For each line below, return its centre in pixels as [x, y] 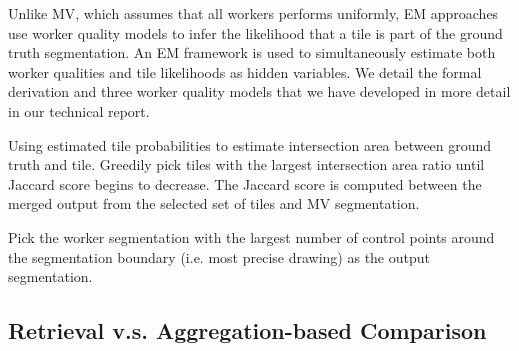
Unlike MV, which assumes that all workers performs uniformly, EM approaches [253, 13]
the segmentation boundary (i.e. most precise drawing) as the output [219, 256]
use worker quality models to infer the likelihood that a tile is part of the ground [255, 32]
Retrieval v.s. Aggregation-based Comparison [247, 330]
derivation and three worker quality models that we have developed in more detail [259, 91]
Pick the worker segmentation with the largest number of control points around [251, 236]
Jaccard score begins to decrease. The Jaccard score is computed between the [245, 183]
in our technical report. [79, 110]
